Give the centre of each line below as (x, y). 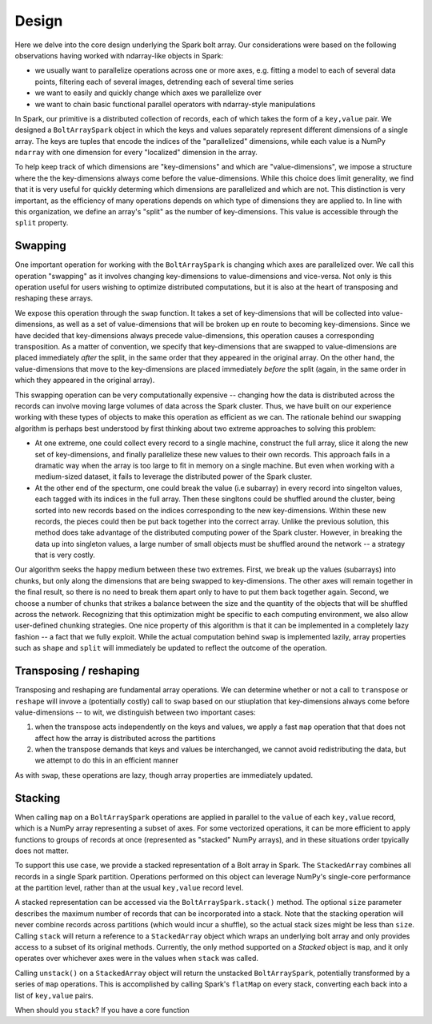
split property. (42, 223)
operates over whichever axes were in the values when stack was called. (137, 958)
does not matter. (42, 851)
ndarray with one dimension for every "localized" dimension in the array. (136, 153)
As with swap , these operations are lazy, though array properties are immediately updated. (164, 775)
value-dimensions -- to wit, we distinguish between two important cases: (135, 712)
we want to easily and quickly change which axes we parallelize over (148, 93)
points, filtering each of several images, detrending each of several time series (164, 82)
